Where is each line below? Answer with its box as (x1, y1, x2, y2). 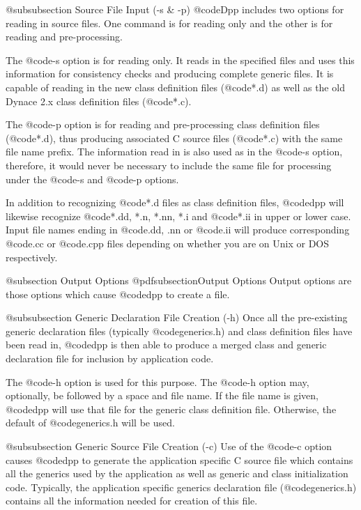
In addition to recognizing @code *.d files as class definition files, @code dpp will (6, 195, 344, 210)
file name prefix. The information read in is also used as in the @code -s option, (6, 144, 343, 159)
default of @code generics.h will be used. (6, 415, 175, 430)
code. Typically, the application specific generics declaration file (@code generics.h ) (6, 479, 357, 494)
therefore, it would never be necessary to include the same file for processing (6, 157, 332, 172)
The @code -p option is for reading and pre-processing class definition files (6, 117, 320, 132)
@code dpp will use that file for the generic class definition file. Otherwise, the (6, 401, 337, 416)
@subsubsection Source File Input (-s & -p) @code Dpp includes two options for (6, 2, 344, 16)
